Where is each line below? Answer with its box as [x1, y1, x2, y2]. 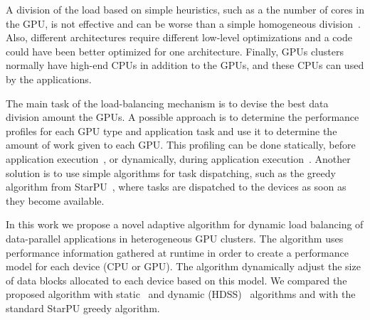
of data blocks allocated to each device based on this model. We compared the [6, 272, 347, 287]
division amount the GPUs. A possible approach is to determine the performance [6, 110, 359, 124]
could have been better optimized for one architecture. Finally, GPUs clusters [6, 43, 344, 58]
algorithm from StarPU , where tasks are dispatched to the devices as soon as [6, 179, 347, 194]
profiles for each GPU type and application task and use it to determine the [6, 123, 337, 138]
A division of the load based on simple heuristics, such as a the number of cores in [6, 2, 364, 16]
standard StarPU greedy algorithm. [6, 300, 160, 315]
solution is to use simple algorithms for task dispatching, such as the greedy [6, 165, 336, 180]
